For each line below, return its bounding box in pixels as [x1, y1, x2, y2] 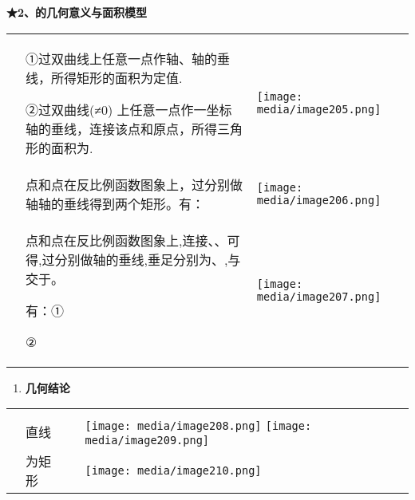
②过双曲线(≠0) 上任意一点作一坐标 [26, 100, 232, 119]
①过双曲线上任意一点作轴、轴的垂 [26, 49, 231, 68]
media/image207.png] [256, 290, 381, 304]
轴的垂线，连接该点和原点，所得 [26, 119, 218, 138]
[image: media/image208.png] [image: [85, 419, 312, 433]
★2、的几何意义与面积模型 [6, 4, 148, 20]
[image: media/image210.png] [85, 464, 262, 478]
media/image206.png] [256, 193, 381, 207]
